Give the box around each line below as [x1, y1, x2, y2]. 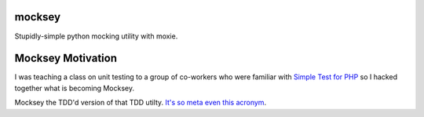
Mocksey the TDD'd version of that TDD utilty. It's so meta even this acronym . [14, 98, 267, 108]
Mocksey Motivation [14, 52, 118, 65]
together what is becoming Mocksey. [14, 83, 135, 93]
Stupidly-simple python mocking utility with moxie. [14, 31, 178, 41]
